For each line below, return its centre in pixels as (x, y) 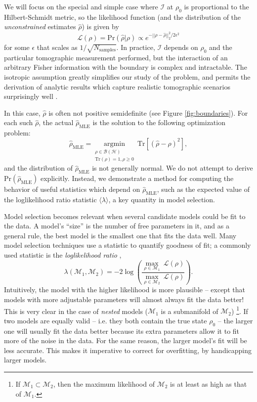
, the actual (56, 122)
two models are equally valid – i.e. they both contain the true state (106, 320)
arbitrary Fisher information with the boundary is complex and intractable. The (126, 67)
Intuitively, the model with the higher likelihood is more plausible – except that (125, 290)
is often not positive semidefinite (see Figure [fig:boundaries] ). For (148, 112)
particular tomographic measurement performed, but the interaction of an (116, 57)
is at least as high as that (209, 383)
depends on (181, 47)
